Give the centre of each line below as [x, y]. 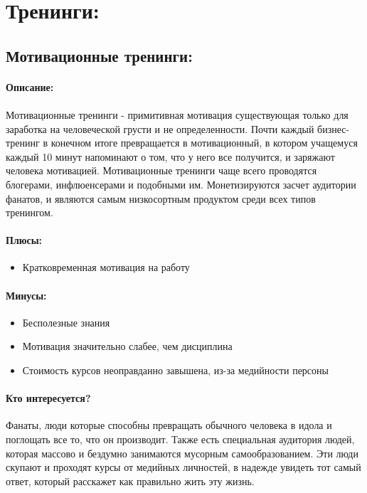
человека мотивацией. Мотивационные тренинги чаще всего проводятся [161, 170]
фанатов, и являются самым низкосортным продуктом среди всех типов [161, 198]
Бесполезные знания [66, 322]
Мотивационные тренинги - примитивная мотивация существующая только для [177, 114]
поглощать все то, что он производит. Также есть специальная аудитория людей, [180, 439]
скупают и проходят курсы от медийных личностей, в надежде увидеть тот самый [183, 467]
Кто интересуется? [48, 398]
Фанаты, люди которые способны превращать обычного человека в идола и [169, 425]
